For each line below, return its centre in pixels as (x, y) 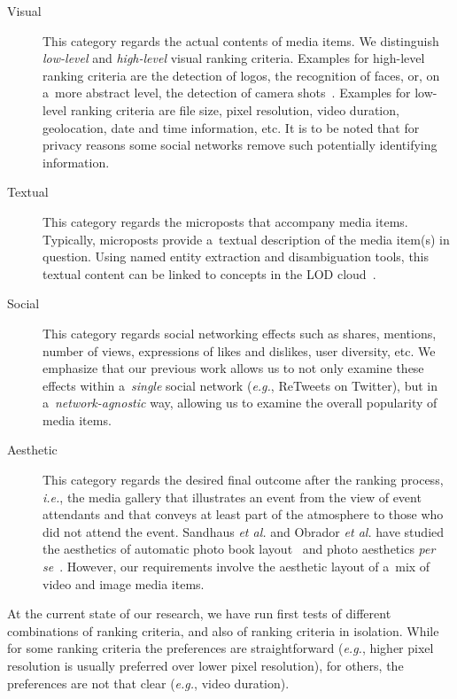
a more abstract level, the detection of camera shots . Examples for (227, 93)
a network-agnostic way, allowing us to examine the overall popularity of (240, 403)
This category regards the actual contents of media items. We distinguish (241, 40)
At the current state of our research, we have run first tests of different (199, 614)
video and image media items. (124, 583)
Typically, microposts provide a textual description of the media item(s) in (246, 239)
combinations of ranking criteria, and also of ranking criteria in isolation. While (223, 630)
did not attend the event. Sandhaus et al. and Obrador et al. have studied (244, 531)
